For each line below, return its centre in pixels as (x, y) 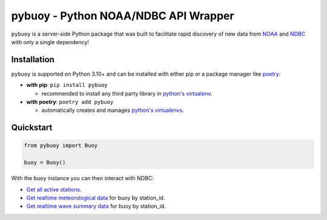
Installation (33, 60)
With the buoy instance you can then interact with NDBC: (82, 178)
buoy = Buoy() (45, 163)
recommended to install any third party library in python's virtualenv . (127, 93)
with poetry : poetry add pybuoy (70, 102)
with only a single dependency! (50, 42)
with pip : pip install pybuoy (67, 85)
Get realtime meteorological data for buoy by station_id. (96, 198)
